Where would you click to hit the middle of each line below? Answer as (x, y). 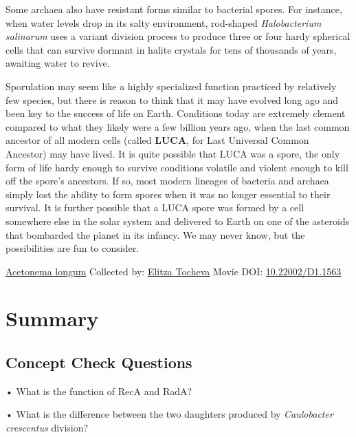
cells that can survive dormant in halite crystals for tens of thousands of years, (171, 49)
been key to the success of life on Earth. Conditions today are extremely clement (176, 113)
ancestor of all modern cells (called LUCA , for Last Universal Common (157, 140)
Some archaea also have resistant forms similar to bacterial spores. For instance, (174, 9)
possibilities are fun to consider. (73, 248)
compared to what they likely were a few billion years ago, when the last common (178, 126)
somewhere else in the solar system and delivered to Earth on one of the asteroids (178, 221)
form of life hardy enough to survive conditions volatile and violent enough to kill (177, 167)
